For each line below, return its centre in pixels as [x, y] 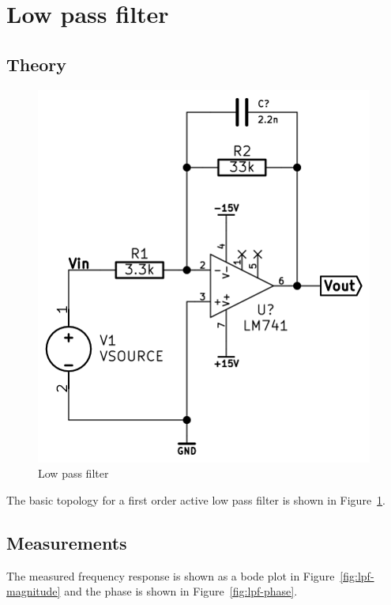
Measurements [67, 542]
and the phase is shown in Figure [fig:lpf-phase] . [181, 591]
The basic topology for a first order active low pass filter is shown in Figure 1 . [196, 499]
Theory [37, 64]
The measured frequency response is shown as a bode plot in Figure [171, 575]
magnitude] [34, 591]
